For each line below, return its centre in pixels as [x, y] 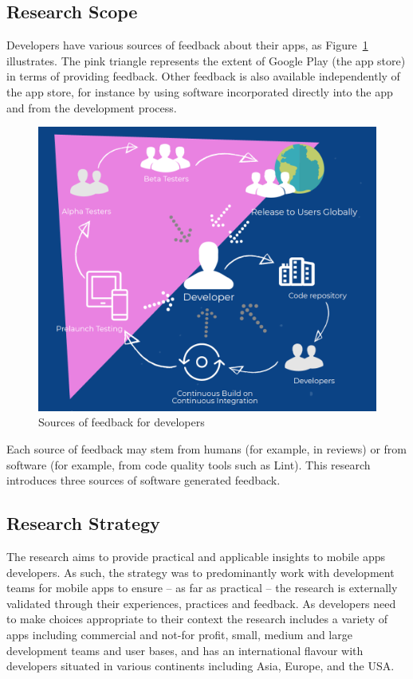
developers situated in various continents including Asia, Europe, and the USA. [201, 666]
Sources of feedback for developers [122, 422]
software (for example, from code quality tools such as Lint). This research [189, 464]
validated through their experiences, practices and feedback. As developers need [201, 603]
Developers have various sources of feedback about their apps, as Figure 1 [187, 45]
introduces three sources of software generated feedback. [144, 480]
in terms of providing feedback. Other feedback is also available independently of [203, 76]
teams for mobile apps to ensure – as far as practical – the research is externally [202, 588]
